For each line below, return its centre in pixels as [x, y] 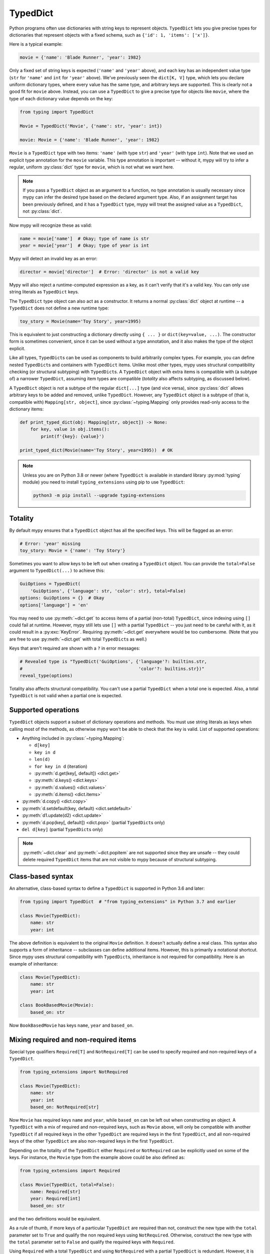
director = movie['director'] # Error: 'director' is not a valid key [109, 272]
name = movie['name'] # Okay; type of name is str [84, 239]
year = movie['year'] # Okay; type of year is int [84, 245]
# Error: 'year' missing [50, 543]
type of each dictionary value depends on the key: [61, 98]
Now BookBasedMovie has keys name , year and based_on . [71, 1025]
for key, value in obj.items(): [70, 429]
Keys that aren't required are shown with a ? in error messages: [74, 648]
